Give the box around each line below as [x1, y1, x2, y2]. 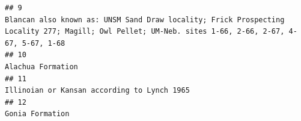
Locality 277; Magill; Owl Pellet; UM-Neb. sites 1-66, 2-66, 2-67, [5, 27, 285, 36]
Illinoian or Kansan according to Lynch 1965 [5, 86, 190, 95]
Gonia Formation [5, 110, 70, 119]
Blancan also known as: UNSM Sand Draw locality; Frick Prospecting [5, 15, 285, 24]
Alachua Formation [5, 62, 78, 71]
